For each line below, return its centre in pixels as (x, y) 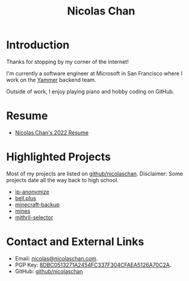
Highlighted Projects (59, 157)
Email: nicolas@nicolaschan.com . (56, 258)
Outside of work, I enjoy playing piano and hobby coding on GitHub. (90, 91)
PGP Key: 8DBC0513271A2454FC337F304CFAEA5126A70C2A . (93, 265)
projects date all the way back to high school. (63, 180)
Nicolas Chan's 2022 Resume (52, 132)
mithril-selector (34, 217)
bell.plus (25, 198)
